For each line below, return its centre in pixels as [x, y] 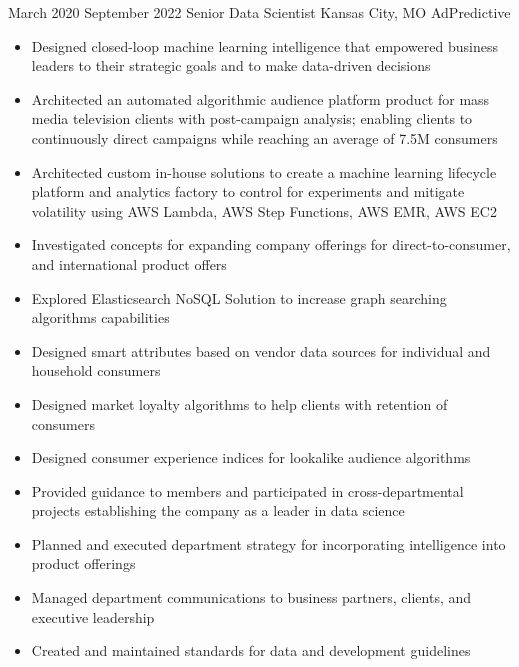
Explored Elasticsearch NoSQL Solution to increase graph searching [239, 297]
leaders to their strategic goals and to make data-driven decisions [231, 65]
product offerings [83, 563]
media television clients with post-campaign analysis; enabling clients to [252, 118]
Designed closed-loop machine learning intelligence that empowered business [264, 45]
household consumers [96, 370]
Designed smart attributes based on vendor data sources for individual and [261, 350]
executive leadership [93, 616]
